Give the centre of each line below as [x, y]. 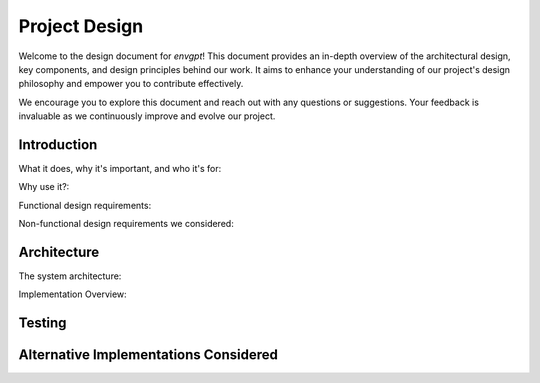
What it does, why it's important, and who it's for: [120, 169]
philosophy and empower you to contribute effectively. [131, 84]
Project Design [81, 26]
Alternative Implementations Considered [148, 355]
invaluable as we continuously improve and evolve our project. [147, 116]
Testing [42, 323]
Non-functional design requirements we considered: [126, 224]
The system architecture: [70, 276]
